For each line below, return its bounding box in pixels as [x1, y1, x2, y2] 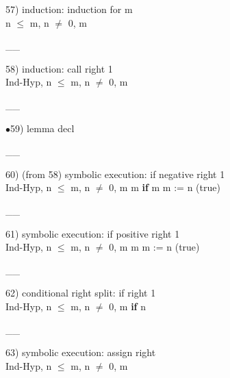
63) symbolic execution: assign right [5, 345, 156, 360]
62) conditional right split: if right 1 [5, 286, 156, 300]
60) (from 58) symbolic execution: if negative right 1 [5, 166, 225, 181]
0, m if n [109, 299, 146, 313]
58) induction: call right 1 [5, 61, 113, 75]
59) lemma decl [10, 121, 75, 135]
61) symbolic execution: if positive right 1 [5, 226, 180, 240]
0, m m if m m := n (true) [109, 180, 220, 194]
